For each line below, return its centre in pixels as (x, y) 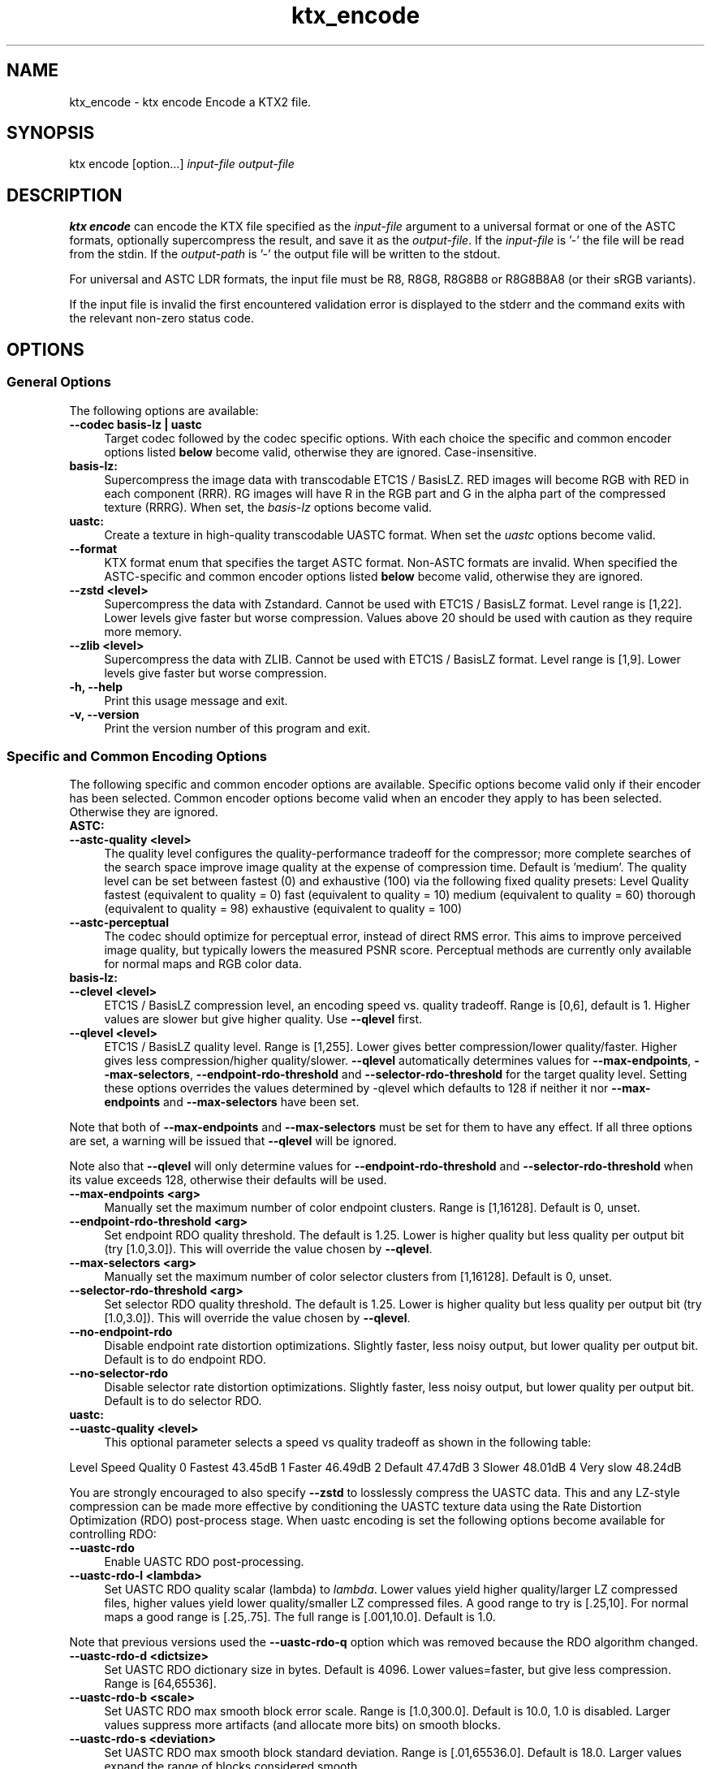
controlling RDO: (113, 1534)
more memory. (143, 631)
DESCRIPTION (65, 195)
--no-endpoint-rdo (121, 1332)
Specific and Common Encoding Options (137, 756)
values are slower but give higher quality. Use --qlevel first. (263, 1019)
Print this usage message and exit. (196, 700)
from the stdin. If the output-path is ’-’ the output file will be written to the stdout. (285, 254)
